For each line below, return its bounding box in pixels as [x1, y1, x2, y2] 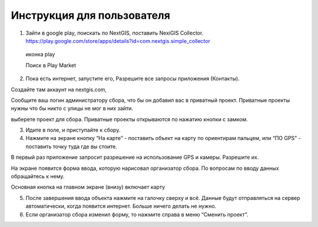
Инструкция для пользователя [11, 9, 171, 22]
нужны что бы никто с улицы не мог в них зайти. [11, 105, 134, 112]
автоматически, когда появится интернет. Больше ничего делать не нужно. [25, 203, 217, 210]
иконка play [25, 51, 55, 58]
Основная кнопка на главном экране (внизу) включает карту [11, 183, 165, 191]
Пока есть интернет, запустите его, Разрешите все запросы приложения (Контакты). [25, 75, 240, 82]
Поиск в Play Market [25, 62, 77, 69]
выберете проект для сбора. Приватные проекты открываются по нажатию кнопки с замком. [11, 115, 249, 123]
